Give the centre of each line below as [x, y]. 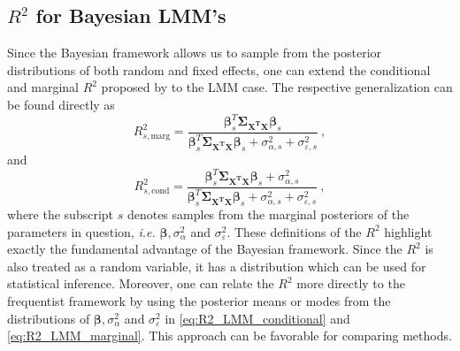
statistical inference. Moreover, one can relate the [141, 283]
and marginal [43, 87]
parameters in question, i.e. [81, 231]
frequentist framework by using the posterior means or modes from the [199, 301]
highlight [408, 231]
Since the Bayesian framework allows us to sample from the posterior [195, 53]
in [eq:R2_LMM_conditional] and [257, 318]
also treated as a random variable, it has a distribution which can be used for [217, 266]
